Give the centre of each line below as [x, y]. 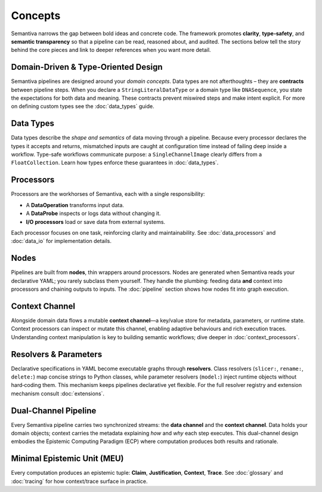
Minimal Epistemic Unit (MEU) [67, 459]
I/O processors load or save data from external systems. [96, 222]
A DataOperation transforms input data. [75, 205]
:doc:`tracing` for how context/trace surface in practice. [80, 481]
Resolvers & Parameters [57, 354]
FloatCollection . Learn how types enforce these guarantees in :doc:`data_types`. [115, 163]
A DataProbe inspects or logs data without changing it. [93, 213]
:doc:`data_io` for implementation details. [61, 241]
